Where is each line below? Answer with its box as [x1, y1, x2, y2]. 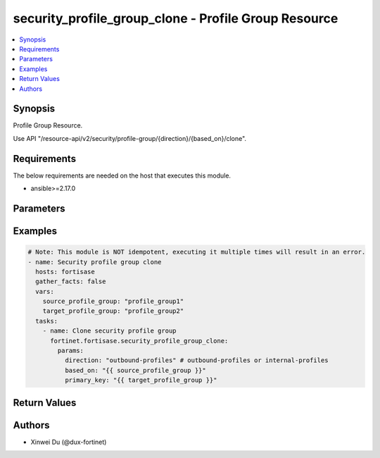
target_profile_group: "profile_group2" [42, 307, 184, 315]
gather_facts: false [35, 278, 106, 285]
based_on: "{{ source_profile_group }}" [64, 366, 207, 374]
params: [57, 347, 84, 355]
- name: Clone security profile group [42, 327, 177, 335]
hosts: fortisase [35, 268, 95, 276]
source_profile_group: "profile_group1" [42, 297, 184, 306]
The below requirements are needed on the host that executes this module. [13, 171, 232, 180]
